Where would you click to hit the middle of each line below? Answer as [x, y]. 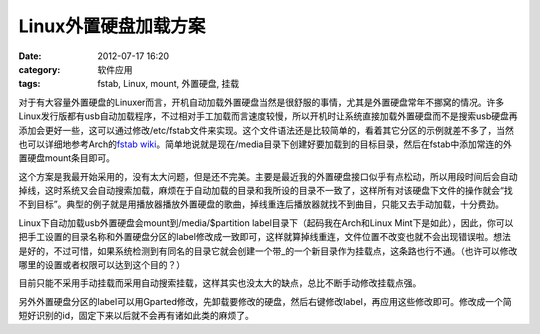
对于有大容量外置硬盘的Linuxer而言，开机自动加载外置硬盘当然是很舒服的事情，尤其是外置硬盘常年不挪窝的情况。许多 [261, 102]
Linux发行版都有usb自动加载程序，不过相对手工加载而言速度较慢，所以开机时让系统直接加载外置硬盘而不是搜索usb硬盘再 [268, 116]
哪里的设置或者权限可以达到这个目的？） [101, 265]
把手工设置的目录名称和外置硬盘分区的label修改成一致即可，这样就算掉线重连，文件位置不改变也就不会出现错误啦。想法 [265, 237]
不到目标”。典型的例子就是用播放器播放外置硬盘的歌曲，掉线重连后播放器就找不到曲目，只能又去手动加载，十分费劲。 [261, 204]
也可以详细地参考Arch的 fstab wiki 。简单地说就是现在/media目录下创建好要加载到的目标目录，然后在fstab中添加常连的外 [265, 144]
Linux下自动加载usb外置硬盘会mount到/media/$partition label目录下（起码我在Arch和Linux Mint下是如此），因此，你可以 [266, 222]
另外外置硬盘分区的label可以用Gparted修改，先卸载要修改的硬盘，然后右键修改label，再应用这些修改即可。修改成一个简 [265, 301]
